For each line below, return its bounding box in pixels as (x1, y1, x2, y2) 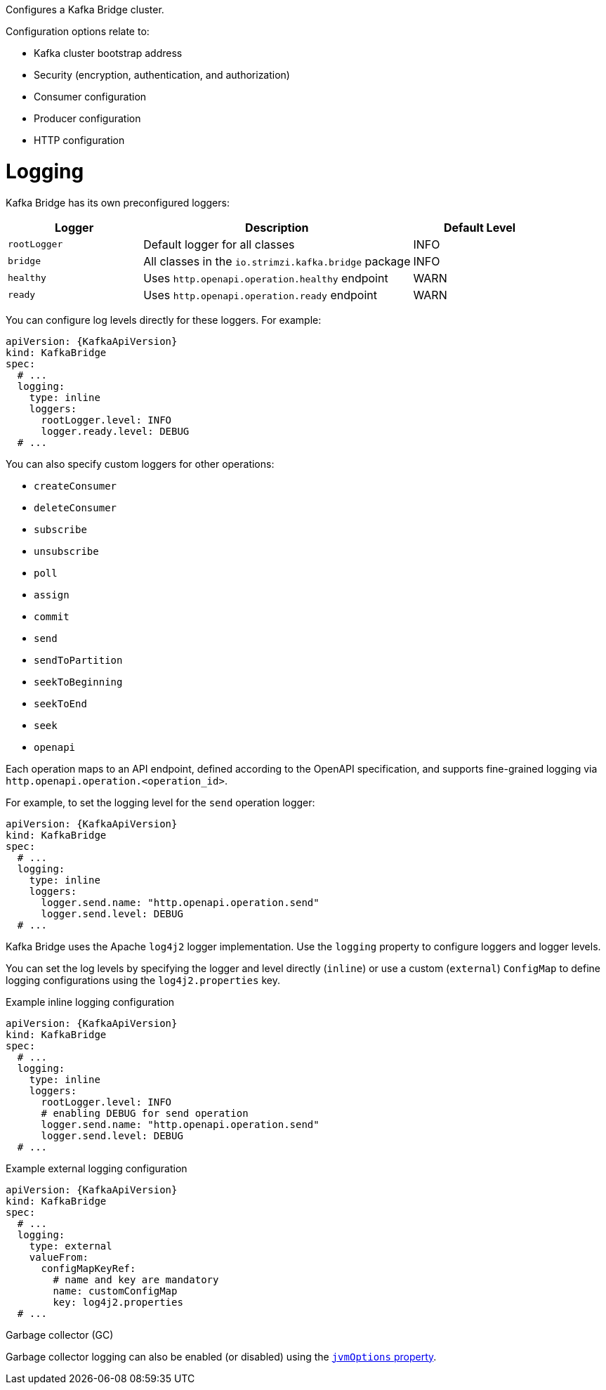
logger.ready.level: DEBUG (41, 425, 190, 437)
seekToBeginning (34, 676, 123, 688)
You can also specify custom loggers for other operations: (6, 457, 275, 470)
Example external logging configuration (6, 1162, 187, 1174)
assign (34, 589, 70, 601)
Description (245, 220, 309, 235)
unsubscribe (34, 545, 99, 557)
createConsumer (34, 480, 117, 492)
